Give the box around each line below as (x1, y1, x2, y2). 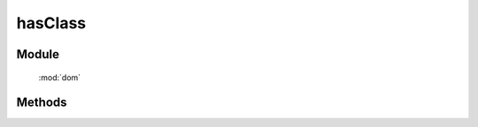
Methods (16, 95, 67, 110)
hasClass (16, 13, 87, 33)
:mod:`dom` (38, 71, 81, 83)
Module (16, 47, 59, 62)
